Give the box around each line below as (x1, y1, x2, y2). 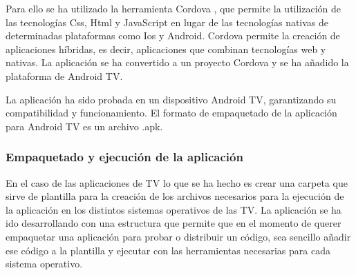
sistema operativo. (6, 256, 83, 271)
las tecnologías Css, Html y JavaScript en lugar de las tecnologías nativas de (6, 14, 329, 29)
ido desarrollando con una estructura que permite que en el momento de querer (6, 216, 341, 230)
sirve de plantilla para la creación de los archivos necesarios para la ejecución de (6, 189, 344, 203)
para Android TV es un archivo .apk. (6, 119, 163, 133)
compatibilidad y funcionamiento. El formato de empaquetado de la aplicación (6, 105, 337, 120)
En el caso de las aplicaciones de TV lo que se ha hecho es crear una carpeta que (6, 175, 348, 190)
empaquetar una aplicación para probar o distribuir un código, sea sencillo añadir (6, 229, 351, 243)
